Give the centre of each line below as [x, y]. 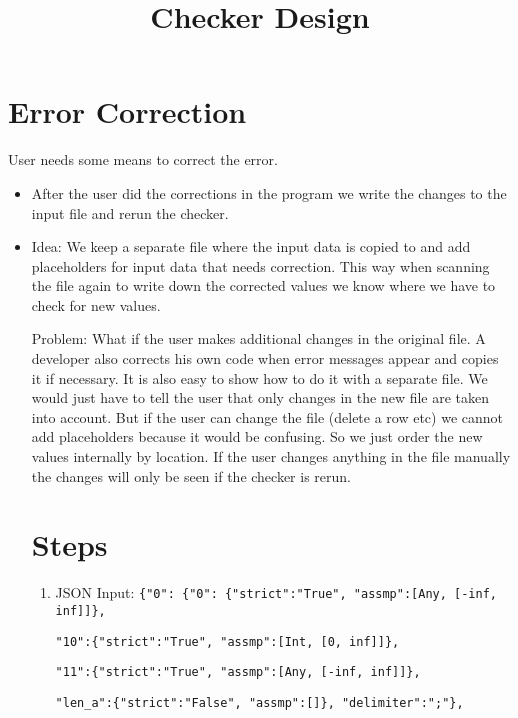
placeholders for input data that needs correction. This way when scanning [260, 265]
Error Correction [127, 111]
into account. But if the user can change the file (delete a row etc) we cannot [267, 416]
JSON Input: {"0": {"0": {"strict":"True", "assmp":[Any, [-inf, [276, 592]
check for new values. [96, 304]
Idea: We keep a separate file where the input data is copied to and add [251, 246]
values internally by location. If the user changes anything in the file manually [271, 456]
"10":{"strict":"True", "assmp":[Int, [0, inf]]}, [227, 641]
